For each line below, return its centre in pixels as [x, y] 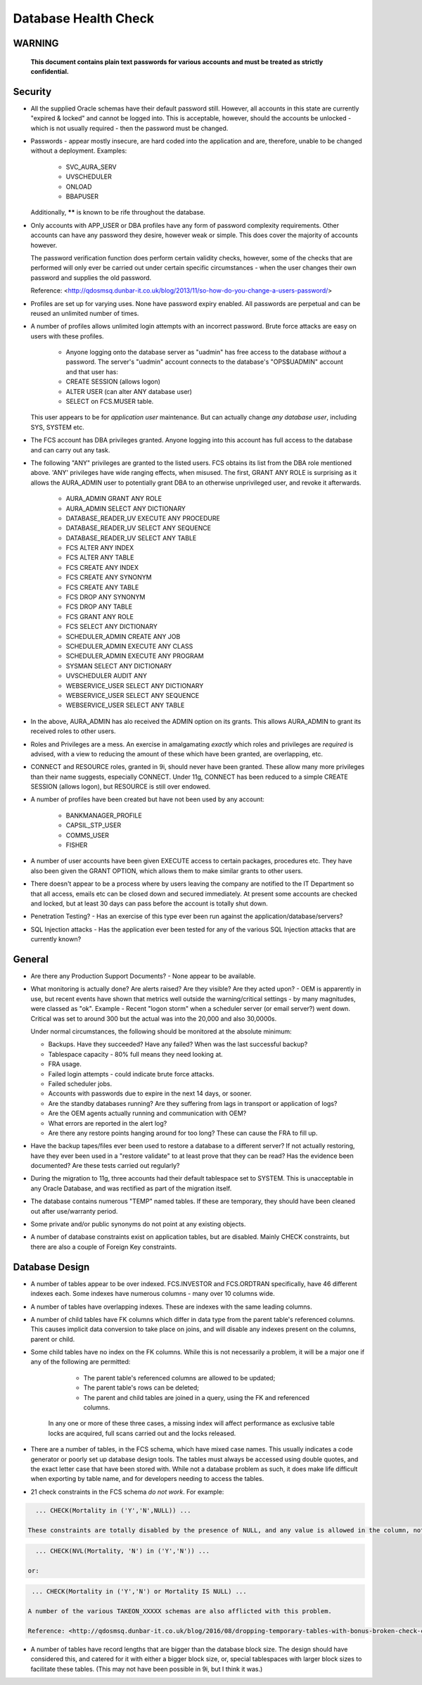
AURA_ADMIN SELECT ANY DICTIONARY [126, 508]
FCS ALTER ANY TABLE [100, 558]
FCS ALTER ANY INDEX [100, 548]
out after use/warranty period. [74, 1211]
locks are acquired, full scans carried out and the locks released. [142, 1433]
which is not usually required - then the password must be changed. [129, 128]
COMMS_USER [87, 835]
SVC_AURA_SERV [91, 167]
